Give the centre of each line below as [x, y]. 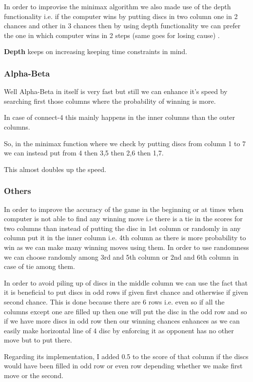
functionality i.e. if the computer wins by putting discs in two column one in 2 [121, 16]
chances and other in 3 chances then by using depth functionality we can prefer [122, 26]
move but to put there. [38, 340]
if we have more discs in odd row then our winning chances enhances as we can [122, 321]
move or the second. [34, 375]
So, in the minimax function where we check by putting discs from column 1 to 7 [125, 143]
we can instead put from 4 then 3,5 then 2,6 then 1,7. [84, 153]
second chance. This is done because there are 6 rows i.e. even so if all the [114, 301]
